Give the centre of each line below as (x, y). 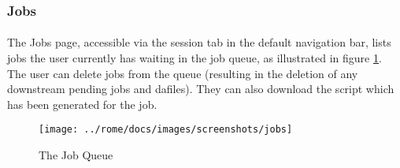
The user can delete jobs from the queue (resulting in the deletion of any (183, 73)
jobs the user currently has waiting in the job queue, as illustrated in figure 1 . (194, 58)
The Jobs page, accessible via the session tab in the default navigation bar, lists (199, 42)
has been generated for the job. (82, 104)
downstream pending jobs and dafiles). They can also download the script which (201, 89)
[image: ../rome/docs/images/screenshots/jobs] (166, 130)
